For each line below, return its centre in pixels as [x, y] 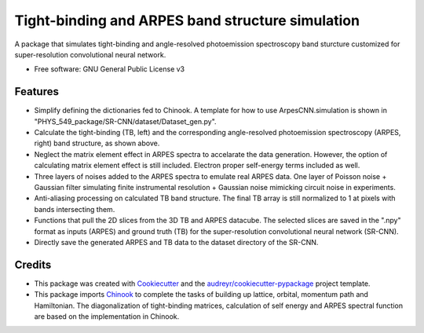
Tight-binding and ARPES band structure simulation [187, 20]
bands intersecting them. [75, 209]
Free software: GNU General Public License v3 [110, 69]
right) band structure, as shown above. [97, 143]
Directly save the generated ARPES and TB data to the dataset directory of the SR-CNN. [176, 242]
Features [37, 91]
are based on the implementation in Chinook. [107, 317]
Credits [33, 264]
